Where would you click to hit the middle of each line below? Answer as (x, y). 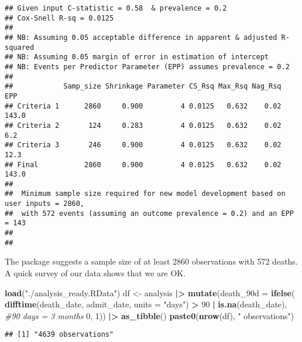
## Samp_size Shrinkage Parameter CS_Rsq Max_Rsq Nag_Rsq (143, 87)
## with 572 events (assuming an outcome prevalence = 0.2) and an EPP (149, 213)
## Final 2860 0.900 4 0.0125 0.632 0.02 (143, 165)
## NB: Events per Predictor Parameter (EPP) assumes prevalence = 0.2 (147, 67)
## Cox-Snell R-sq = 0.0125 (59, 18)
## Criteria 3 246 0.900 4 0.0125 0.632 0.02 (143, 145)
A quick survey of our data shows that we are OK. (95, 273)
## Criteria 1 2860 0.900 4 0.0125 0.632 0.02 (143, 106)
